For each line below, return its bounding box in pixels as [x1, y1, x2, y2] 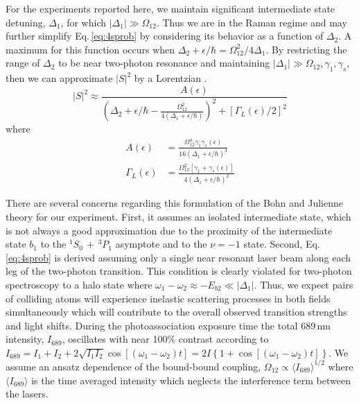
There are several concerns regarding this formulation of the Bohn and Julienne [6, 196, 344, 210]
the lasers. [6, 386, 49, 401]
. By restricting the [265, 42, 347, 56]
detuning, [6, 15, 46, 29]
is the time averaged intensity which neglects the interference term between [31, 372, 351, 387]
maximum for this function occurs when [6, 42, 175, 56]
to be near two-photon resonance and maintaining [58, 55, 270, 70]
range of [6, 55, 40, 70]
